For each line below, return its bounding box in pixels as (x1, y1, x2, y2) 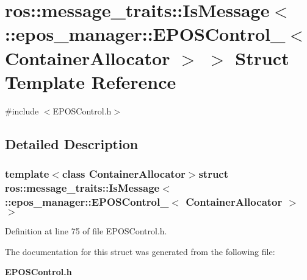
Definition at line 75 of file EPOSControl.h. (5, 225, 167, 237)
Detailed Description (5, 134, 139, 153)
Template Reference (5, 69, 176, 94)
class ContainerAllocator (62, 166, 186, 181)
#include (5, 104, 39, 117)
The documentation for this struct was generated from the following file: (5, 245, 275, 257)
